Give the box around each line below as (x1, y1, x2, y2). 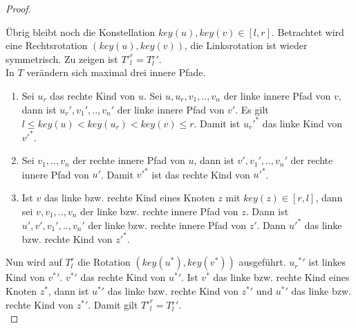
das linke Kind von (262, 116, 343, 130)
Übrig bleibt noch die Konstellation (6, 24, 156, 39)
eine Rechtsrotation (6, 38, 88, 53)
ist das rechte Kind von (151, 167, 250, 181)
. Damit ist (194, 116, 241, 130)
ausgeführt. (238, 255, 286, 269)
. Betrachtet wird (271, 24, 344, 39)
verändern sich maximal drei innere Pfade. (26, 65, 206, 80)
